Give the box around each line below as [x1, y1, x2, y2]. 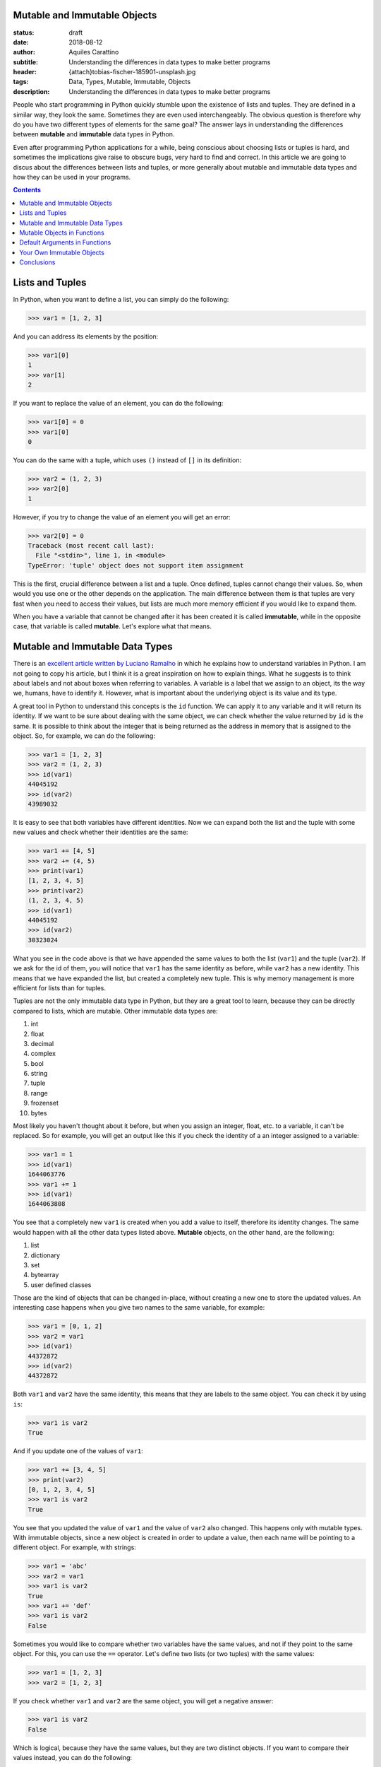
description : [13, 87, 50, 95]
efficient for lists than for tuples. [13, 983, 106, 992]
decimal [30, 1039, 54, 1047]
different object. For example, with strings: [13, 1543, 137, 1551]
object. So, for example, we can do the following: [13, 732, 155, 740]
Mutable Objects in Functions [19, 228, 105, 237]
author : [13, 48, 35, 57]
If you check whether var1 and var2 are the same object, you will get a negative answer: [13, 1696, 274, 1705]
